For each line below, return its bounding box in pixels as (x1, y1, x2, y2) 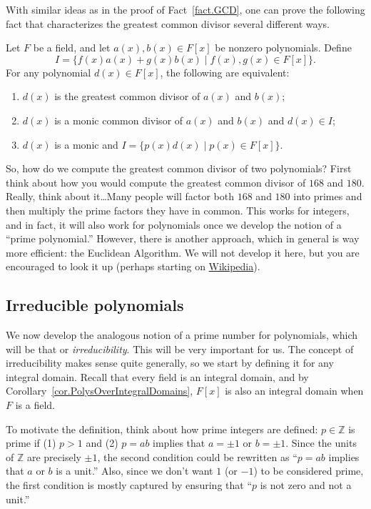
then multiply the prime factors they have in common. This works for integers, (6, 202, 350, 217)
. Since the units (285, 435, 357, 450)
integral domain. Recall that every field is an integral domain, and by (6, 369, 309, 384)
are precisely (26, 449, 81, 464)
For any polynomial (6, 64, 91, 79)
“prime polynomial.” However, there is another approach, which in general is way (6, 231, 360, 246)
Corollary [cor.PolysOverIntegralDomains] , (6, 383, 193, 398)
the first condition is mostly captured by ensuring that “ (6, 478, 253, 493)
